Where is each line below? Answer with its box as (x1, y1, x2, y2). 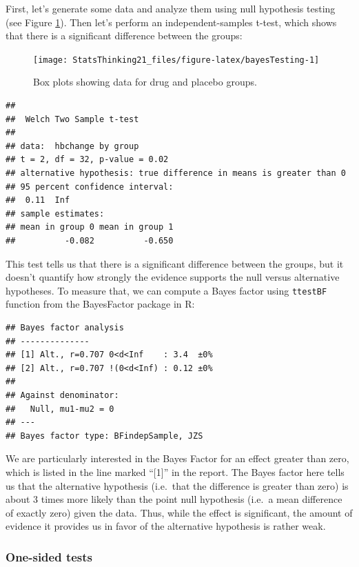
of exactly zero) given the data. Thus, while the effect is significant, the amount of (6, 505, 353, 519)
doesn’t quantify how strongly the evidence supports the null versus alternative (6, 270, 340, 284)
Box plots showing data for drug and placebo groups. (33, 74, 257, 89)
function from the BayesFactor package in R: (6, 297, 195, 311)
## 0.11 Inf (6, 195, 70, 206)
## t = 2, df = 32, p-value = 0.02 (6, 155, 169, 165)
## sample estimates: (6, 208, 105, 219)
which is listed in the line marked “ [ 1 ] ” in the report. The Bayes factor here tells (6, 464, 345, 479)
